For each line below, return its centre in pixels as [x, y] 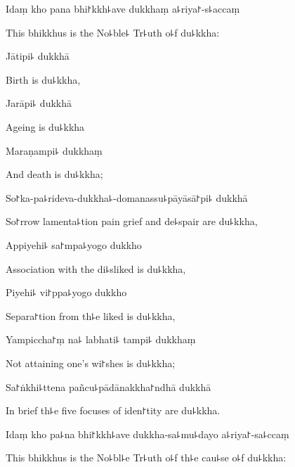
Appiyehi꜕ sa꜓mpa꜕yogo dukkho [74, 244]
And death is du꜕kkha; [54, 174]
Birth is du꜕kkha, [43, 79]
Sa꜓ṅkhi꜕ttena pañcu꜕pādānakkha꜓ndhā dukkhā [109, 386]
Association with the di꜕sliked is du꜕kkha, [96, 268]
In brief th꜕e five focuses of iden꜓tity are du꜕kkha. [113, 410]
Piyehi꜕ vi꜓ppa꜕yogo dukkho [66, 292]
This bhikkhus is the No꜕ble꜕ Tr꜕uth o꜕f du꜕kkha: [113, 32]
